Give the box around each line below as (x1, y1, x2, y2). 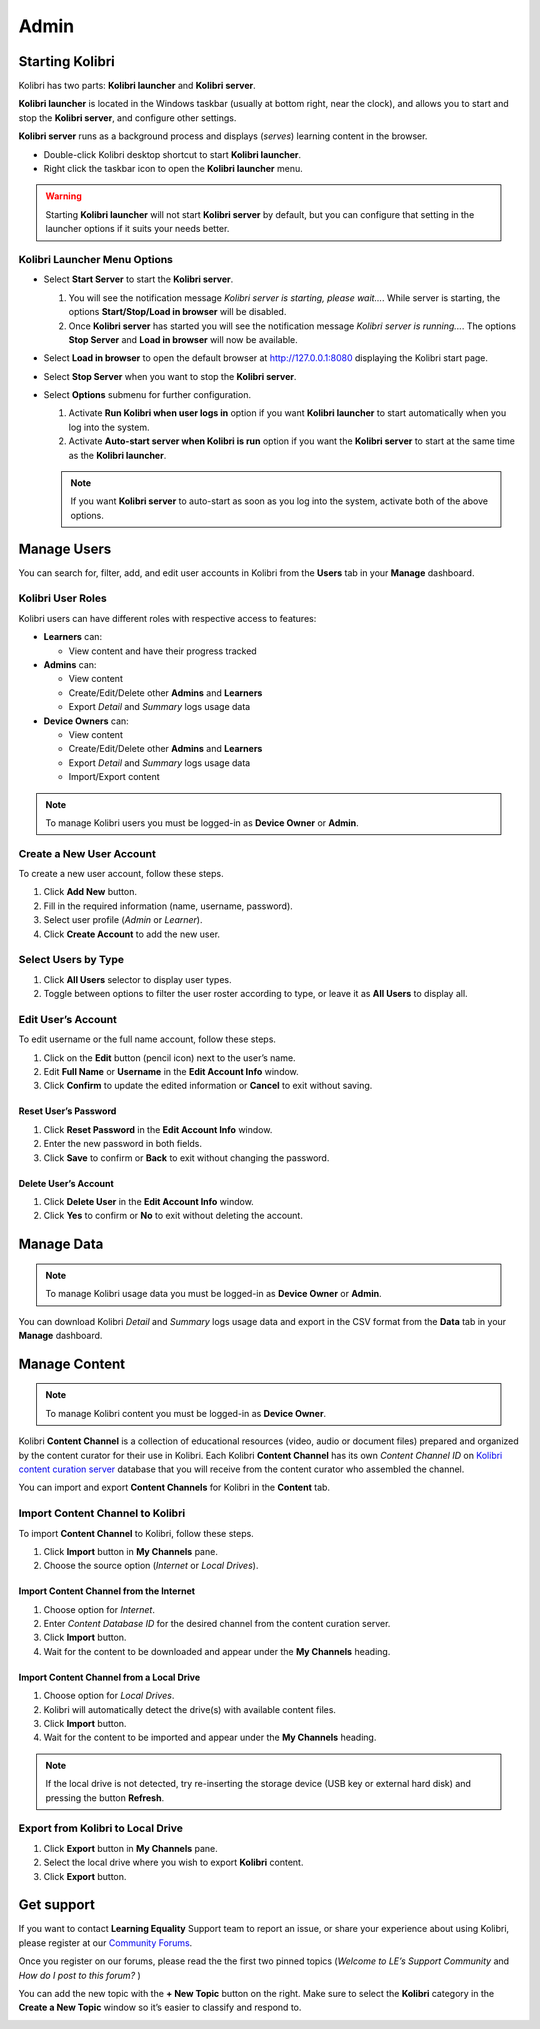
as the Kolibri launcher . (68, 449, 167, 461)
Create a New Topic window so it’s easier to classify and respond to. (18, 2001, 302, 2014)
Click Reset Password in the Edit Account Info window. (43, 1123, 273, 1135)
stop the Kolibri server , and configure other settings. (18, 111, 237, 124)
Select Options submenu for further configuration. (43, 389, 252, 401)
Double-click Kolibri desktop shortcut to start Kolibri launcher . (43, 148, 302, 160)
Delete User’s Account (18, 1177, 114, 1189)
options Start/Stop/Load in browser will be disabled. (68, 306, 287, 318)
